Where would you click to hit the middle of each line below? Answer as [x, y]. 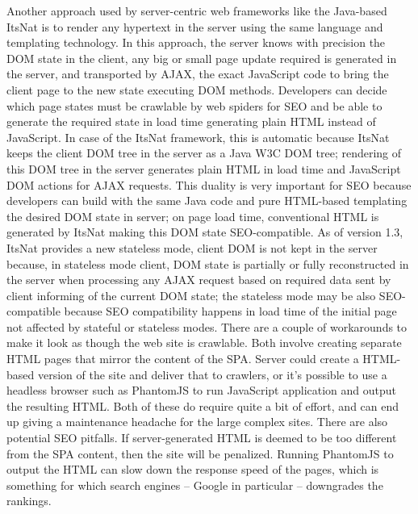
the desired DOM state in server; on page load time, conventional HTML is [193, 216]
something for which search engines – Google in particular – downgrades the [195, 485]
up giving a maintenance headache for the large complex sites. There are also [197, 422]
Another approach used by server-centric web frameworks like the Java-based [197, 10]
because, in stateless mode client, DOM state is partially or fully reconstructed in [208, 263]
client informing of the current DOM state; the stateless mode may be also [191, 295]
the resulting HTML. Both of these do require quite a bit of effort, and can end [203, 405]
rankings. [29, 501]
